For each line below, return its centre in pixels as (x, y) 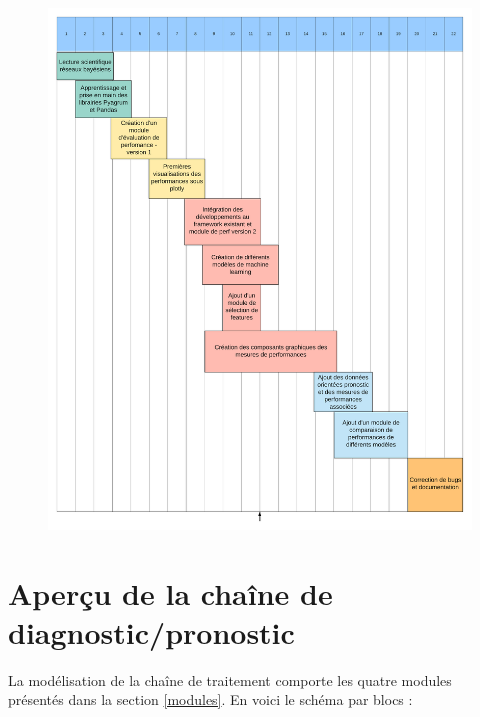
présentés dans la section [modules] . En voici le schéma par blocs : (210, 699)
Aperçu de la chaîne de (170, 592)
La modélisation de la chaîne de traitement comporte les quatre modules (230, 679)
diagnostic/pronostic (151, 631)
